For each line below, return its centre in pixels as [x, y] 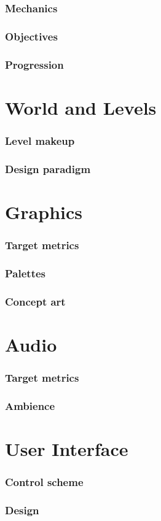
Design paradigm [48, 168]
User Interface [67, 448]
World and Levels [81, 107]
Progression [34, 64]
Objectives [31, 36]
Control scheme [44, 481]
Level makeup [40, 140]
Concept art [35, 301]
